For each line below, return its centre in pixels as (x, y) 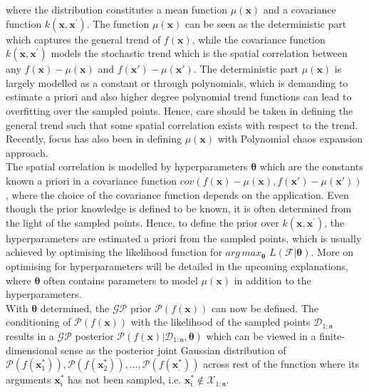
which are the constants (311, 166)
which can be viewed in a (261, 335)
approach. (27, 152)
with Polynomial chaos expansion (290, 139)
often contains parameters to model (121, 280)
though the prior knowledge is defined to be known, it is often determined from (179, 208)
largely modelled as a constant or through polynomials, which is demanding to (177, 82)
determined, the (75, 308)
